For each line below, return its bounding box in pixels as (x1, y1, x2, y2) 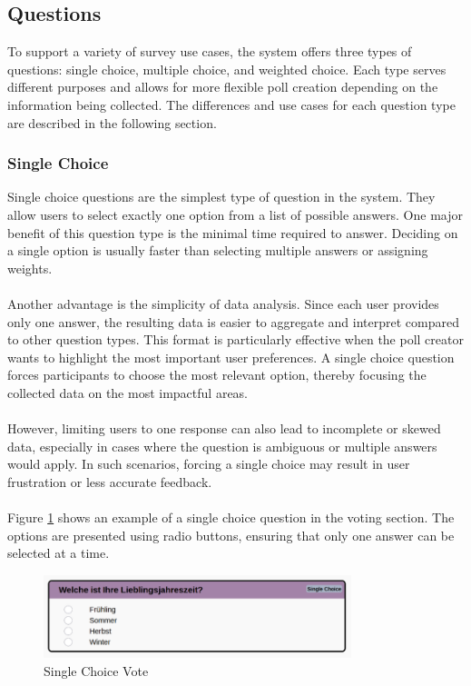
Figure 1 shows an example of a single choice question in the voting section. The (7, 508, 455, 527)
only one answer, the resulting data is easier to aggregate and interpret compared (7, 312, 459, 331)
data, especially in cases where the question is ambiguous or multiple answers (7, 436, 437, 455)
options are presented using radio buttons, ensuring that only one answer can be (7, 525, 455, 544)
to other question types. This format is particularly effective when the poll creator (7, 330, 464, 349)
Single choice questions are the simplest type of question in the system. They (7, 187, 436, 206)
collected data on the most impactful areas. (7, 383, 249, 402)
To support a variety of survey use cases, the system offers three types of (7, 42, 412, 61)
